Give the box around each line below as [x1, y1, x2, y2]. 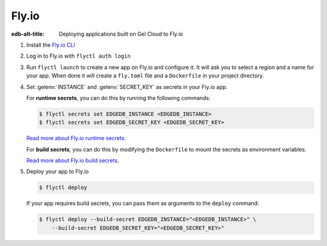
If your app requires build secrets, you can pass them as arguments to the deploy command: [26, 200, 260, 207]
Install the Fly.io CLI [26, 41, 76, 48]
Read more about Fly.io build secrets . [26, 157, 119, 164]
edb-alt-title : [11, 30, 45, 38]
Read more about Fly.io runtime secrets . [26, 135, 127, 142]
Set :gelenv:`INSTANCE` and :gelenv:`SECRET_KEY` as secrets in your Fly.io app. [26, 83, 228, 90]
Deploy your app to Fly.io [26, 168, 89, 175]
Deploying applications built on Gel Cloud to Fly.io [59, 30, 183, 38]
